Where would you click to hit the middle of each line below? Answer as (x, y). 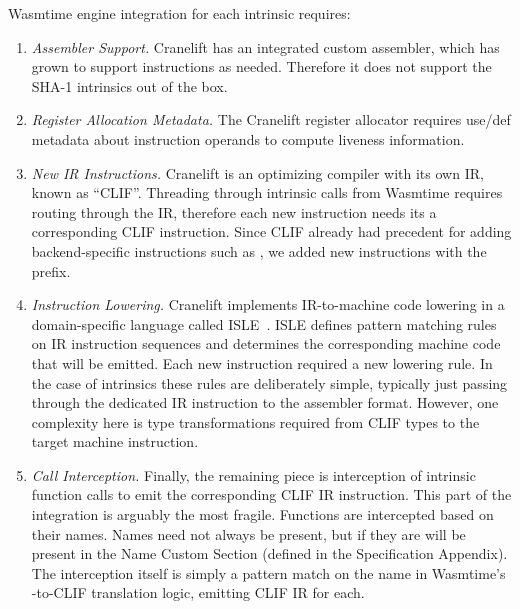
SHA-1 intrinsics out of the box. (129, 85)
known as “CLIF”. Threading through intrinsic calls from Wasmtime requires (267, 192)
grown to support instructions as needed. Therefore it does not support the (261, 66)
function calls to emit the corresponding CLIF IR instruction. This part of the (271, 494)
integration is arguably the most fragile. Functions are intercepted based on (262, 514)
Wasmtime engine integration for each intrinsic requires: (179, 13)
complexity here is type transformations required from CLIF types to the (255, 421)
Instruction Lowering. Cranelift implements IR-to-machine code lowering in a (268, 304)
